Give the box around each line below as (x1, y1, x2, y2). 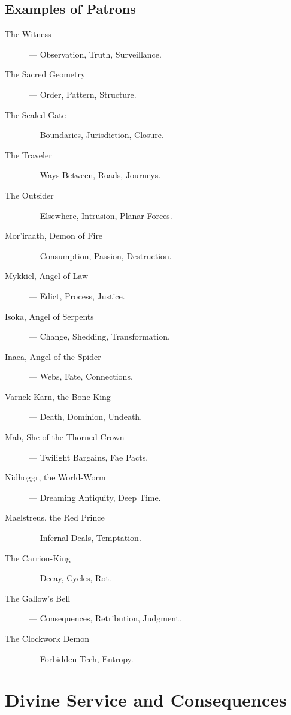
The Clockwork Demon (5, 632, 89, 645)
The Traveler (5, 148, 52, 161)
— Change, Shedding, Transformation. (29, 330, 170, 343)
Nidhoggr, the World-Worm (5, 471, 106, 483)
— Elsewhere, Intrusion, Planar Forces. (29, 209, 172, 221)
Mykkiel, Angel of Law (5, 269, 89, 282)
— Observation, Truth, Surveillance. (29, 47, 162, 60)
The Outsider (5, 188, 54, 201)
